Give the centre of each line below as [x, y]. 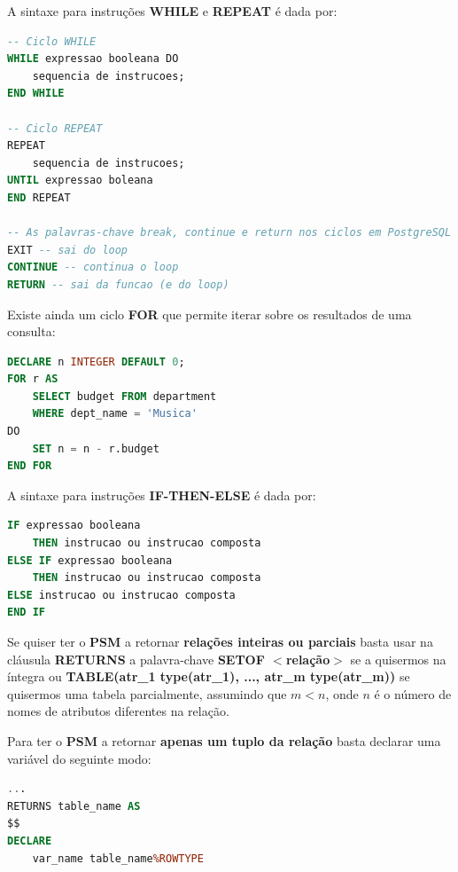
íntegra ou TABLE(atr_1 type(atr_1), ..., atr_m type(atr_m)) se [209, 676]
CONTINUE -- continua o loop [93, 267]
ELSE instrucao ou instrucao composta [121, 595]
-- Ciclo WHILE [52, 41]
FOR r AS [33, 379]
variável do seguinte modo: [79, 758]
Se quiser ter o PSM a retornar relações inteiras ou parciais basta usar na [220, 641]
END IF [26, 613]
